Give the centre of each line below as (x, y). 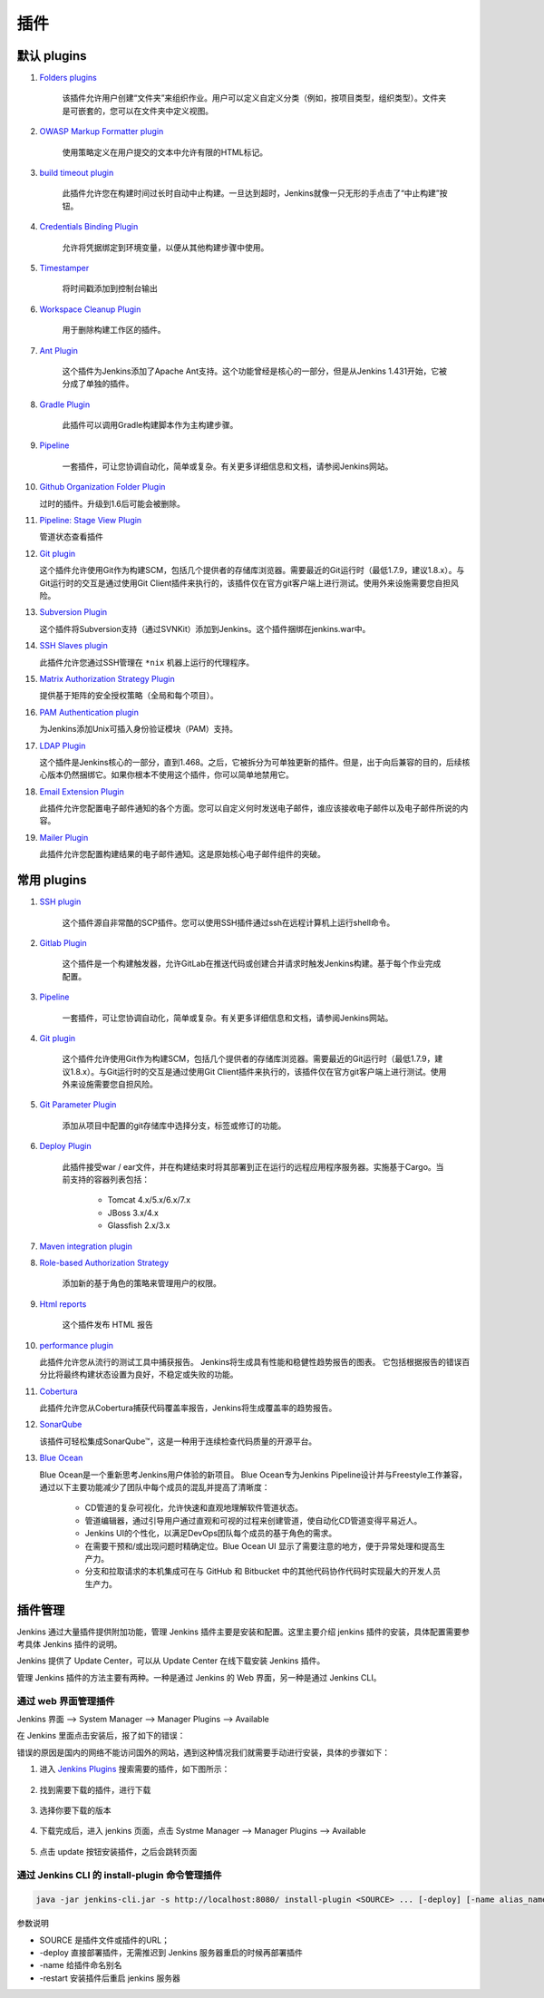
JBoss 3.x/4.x (133, 1213)
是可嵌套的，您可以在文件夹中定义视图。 (137, 111)
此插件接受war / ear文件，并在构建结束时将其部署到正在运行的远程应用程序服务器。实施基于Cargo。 (249, 1166)
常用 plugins (52, 880)
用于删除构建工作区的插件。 (114, 330)
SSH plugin (60, 902)
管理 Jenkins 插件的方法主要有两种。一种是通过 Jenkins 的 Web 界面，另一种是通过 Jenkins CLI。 (199, 1677)
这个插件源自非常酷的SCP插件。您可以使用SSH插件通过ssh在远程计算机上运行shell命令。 (228, 922)
